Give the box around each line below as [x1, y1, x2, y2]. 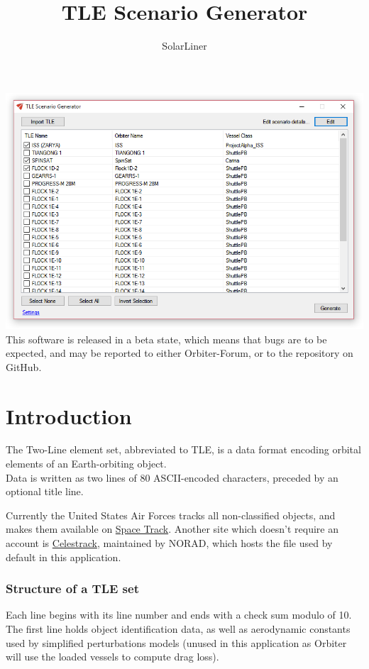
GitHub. [6, 359, 42, 374]
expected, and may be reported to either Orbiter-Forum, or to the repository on [6, 345, 353, 360]
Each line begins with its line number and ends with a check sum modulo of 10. [6, 607, 352, 622]
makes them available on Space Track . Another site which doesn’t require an [6, 521, 338, 536]
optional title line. [6, 484, 84, 499]
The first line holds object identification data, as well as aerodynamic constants [6, 621, 351, 636]
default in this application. [6, 549, 121, 564]
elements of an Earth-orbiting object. [6, 456, 167, 471]
